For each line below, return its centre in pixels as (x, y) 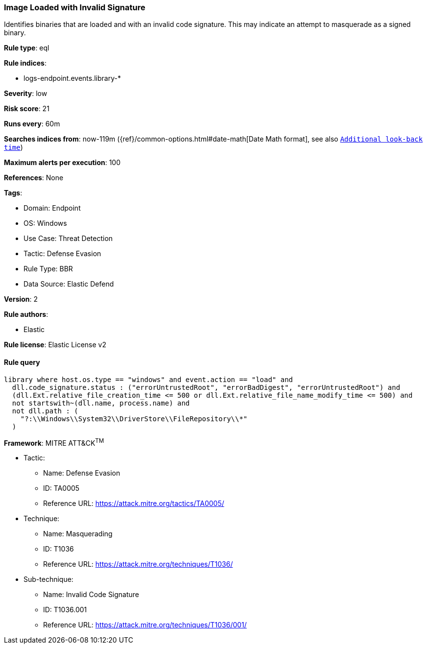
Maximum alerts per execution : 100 (62, 163)
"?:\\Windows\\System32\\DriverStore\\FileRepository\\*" (134, 419)
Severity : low (26, 94)
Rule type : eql (27, 48)
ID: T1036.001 (65, 610)
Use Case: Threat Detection (68, 239)
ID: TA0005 (61, 488)
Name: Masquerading (78, 534)
